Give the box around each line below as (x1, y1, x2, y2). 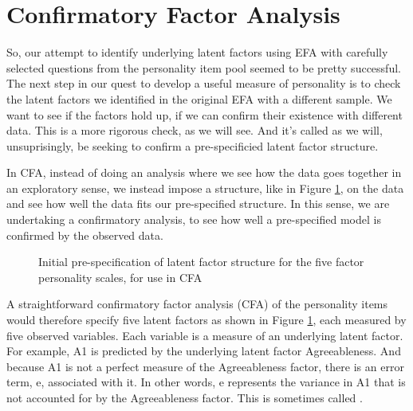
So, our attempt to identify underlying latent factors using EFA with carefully (6, 44, 388, 61)
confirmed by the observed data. (6, 226, 163, 243)
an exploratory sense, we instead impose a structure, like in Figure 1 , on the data (6, 179, 404, 196)
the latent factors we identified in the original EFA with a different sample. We (6, 90, 392, 107)
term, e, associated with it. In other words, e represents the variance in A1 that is (6, 374, 406, 390)
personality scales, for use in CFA (38, 268, 203, 285)
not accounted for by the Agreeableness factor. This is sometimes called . (6, 389, 363, 405)
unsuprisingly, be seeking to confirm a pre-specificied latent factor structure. (6, 137, 379, 154)
